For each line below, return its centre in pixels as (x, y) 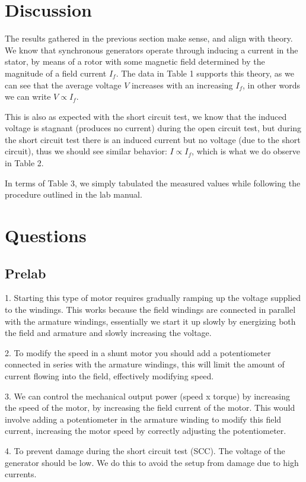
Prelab (26, 273)
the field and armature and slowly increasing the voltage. (108, 333)
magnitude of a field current (56, 73)
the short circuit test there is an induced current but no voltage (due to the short (153, 139)
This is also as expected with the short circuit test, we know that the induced (146, 116)
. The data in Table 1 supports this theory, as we (205, 73)
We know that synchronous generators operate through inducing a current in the (152, 50)
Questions (46, 235)
